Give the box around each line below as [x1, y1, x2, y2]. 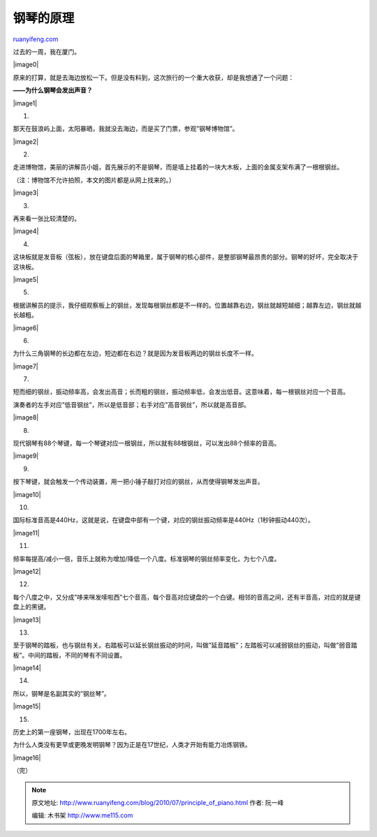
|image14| [13, 664, 41, 672]
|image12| [13, 567, 41, 575]
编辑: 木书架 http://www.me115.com [31, 811, 133, 820]
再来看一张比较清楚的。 [13, 214, 80, 223]
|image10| [13, 490, 41, 498]
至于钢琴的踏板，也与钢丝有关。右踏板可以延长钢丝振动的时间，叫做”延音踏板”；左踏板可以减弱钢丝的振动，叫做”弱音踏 [13, 641, 357, 649]
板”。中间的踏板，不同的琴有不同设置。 [13, 651, 126, 659]
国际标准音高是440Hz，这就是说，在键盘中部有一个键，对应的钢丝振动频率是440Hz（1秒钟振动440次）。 [13, 516, 314, 524]
